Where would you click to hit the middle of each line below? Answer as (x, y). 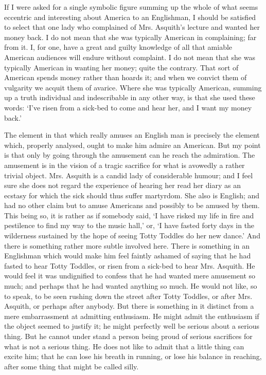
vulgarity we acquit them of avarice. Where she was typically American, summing (133, 87)
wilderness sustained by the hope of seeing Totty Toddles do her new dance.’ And (132, 236)
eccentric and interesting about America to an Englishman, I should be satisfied (130, 17)
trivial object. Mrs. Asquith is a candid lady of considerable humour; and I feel (129, 175)
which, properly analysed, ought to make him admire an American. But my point (132, 145)
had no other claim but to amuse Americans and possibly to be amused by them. (132, 205)
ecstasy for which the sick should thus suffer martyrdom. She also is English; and (132, 195)
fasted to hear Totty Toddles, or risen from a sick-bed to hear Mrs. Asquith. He (130, 265)
